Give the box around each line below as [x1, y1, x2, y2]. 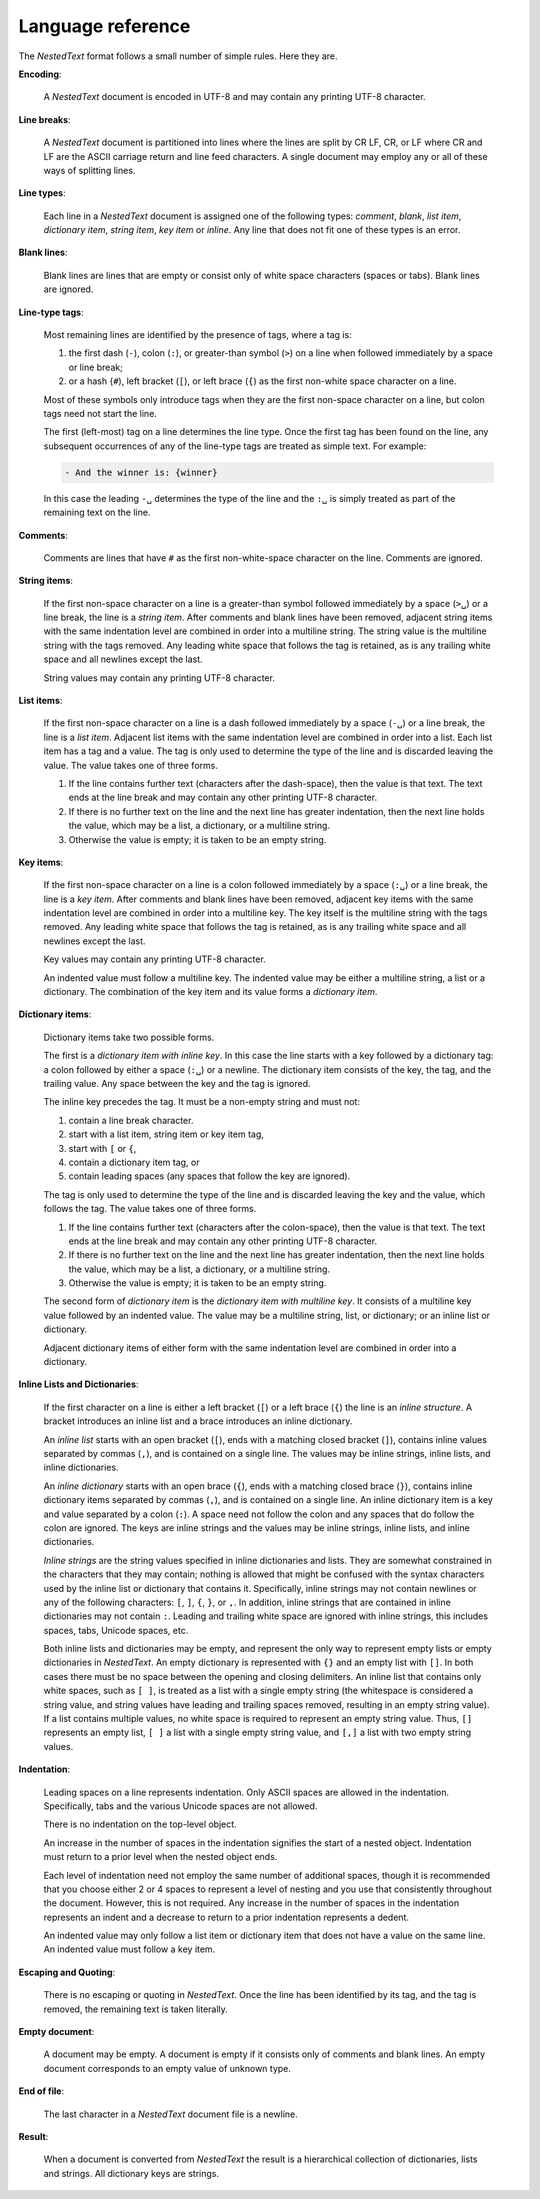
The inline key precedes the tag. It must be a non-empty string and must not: [43, 1096, 360, 1108]
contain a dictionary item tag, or [68, 1156, 200, 1168]
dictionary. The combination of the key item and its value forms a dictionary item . [43, 986, 378, 998]
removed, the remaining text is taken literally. [43, 2003, 229, 2015]
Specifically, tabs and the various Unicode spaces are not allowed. [43, 1800, 318, 1812]
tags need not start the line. [43, 407, 157, 419]
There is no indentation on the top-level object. [43, 1818, 237, 1830]
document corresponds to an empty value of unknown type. [43, 2062, 292, 2074]
